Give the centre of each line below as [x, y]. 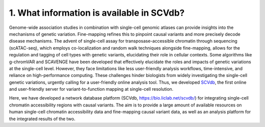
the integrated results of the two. [42, 119]
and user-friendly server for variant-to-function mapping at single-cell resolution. [91, 89]
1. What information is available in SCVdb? [97, 13]
